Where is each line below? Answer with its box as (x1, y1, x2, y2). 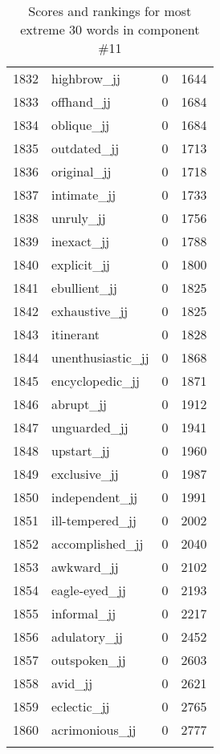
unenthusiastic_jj (51, 348, 149, 367)
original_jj (51, 162, 112, 180)
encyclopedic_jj (51, 371, 140, 390)
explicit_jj (51, 255, 110, 274)
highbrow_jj (51, 69, 120, 87)
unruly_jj (51, 209, 106, 227)
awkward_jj (51, 557, 119, 576)
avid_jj (51, 674, 93, 692)
